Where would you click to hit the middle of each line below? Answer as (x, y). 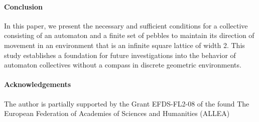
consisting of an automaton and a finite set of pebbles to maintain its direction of (129, 35)
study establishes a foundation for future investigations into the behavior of (120, 55)
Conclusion (24, 6)
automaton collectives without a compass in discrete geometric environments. (123, 65)
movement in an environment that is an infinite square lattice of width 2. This (124, 45)
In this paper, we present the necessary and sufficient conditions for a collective (126, 25)
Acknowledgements (38, 84)
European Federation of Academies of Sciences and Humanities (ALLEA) (117, 113)
